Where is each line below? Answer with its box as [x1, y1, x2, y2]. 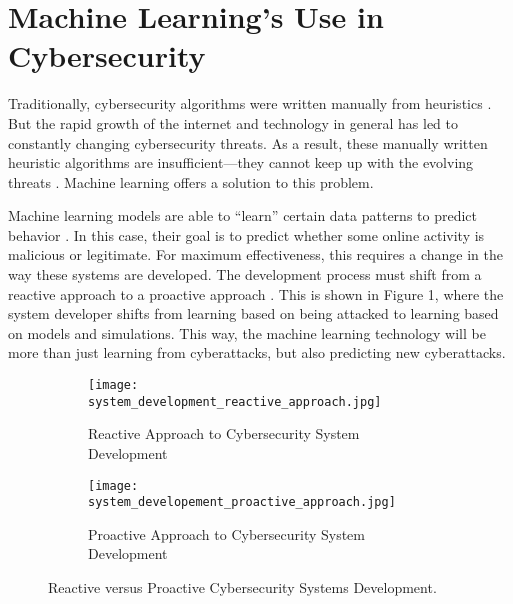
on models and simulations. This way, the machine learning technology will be [8, 322, 486, 343]
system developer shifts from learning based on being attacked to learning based [8, 303, 499, 324]
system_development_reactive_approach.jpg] [88, 394, 382, 409]
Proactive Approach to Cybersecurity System [88, 523, 366, 544]
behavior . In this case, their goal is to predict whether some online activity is [8, 224, 485, 245]
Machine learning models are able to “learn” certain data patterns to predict [8, 205, 477, 226]
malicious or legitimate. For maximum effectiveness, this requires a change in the [8, 244, 503, 265]
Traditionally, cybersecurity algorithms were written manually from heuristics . [8, 93, 492, 114]
